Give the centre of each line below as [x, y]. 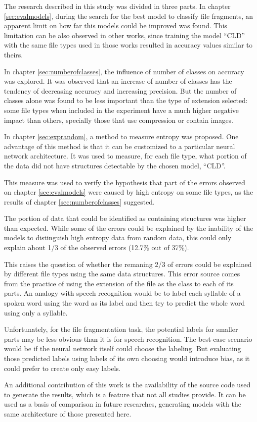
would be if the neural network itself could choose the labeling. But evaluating [123, 348]
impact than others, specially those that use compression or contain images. [119, 120]
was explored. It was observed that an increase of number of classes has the [118, 81]
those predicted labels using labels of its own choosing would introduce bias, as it [127, 358]
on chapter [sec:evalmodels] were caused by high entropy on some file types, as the [128, 192]
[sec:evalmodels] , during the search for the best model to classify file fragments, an [128, 16]
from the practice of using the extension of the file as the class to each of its [119, 283]
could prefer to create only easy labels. [62, 368]
